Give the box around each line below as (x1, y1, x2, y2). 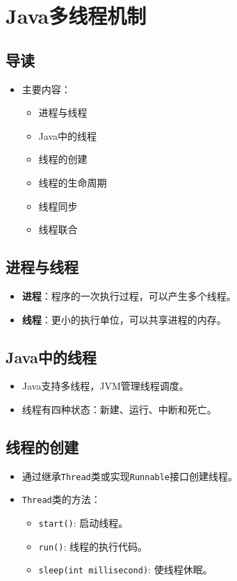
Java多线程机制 (6, 1, 147, 30)
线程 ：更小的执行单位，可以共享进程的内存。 (22, 312, 227, 326)
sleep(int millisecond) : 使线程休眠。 (38, 562, 213, 577)
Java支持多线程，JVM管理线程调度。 (22, 379, 189, 393)
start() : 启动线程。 (38, 516, 129, 530)
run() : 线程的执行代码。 (38, 539, 147, 553)
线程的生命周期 (38, 175, 107, 189)
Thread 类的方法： (22, 492, 101, 507)
